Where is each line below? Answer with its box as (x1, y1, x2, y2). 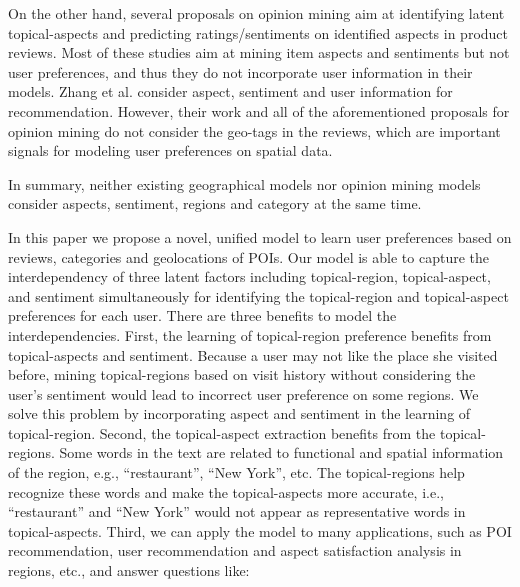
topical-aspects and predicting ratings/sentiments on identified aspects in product (8, 22, 509, 43)
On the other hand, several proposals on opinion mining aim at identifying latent (8, 3, 505, 23)
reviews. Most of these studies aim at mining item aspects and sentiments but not (8, 42, 510, 63)
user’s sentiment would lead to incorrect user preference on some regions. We (8, 383, 479, 404)
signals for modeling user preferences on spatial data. (8, 140, 333, 161)
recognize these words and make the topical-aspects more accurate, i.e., (8, 481, 444, 502)
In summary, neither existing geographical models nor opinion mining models (8, 173, 481, 194)
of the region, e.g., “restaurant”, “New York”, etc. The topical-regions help (8, 462, 465, 483)
